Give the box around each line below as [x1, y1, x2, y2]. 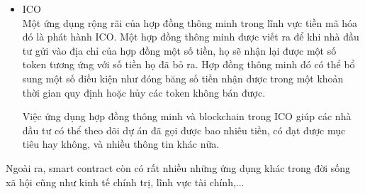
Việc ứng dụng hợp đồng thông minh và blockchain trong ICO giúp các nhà [22, 109, 352, 124]
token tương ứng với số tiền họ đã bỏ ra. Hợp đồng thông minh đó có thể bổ [22, 57, 355, 72]
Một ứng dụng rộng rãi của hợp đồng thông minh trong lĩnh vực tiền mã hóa [22, 15, 358, 30]
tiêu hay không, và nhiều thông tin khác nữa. [22, 136, 220, 151]
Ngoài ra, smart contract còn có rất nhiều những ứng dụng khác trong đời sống [6, 160, 351, 175]
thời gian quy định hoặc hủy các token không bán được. [22, 85, 266, 99]
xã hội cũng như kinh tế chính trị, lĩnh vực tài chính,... [6, 174, 245, 189]
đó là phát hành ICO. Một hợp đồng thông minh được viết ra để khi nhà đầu [22, 29, 359, 44]
